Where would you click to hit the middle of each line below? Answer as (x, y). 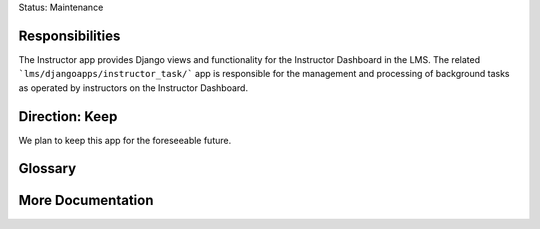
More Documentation (86, 200)
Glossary (47, 168)
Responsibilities (69, 35)
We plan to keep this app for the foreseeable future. (125, 140)
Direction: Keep (68, 116)
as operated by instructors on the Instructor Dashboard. (133, 87)
